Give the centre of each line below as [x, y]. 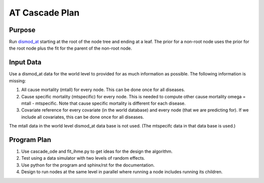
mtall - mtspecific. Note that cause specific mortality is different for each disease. [103, 103]
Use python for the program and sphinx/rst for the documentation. [88, 165]
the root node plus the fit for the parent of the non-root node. [70, 48]
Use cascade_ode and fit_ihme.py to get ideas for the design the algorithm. [97, 151]
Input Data [25, 63]
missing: [18, 81]
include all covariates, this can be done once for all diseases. [83, 117]
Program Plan [30, 139]
